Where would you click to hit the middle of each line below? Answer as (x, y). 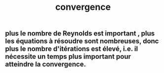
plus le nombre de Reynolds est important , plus (80, 34)
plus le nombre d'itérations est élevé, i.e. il (72, 49)
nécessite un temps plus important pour (68, 56)
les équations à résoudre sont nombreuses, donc (82, 41)
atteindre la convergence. (46, 64)
